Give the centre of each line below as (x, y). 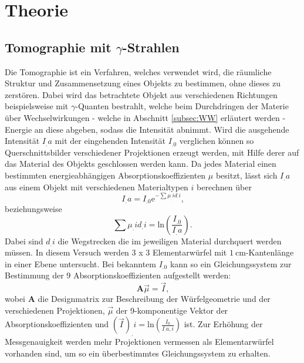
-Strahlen (151, 47)
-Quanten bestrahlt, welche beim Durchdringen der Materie (182, 106)
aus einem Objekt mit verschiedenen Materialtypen (97, 186)
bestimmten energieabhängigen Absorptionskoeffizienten (105, 175)
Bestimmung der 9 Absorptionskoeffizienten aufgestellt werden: (118, 275)
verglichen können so (217, 141)
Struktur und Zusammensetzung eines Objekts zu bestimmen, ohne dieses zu (143, 83)
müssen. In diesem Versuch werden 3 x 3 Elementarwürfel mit (116, 252)
